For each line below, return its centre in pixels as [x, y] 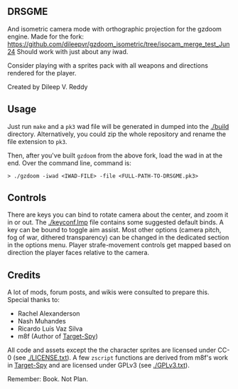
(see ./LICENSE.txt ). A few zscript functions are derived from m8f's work [121, 358]
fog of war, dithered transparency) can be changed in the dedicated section [118, 237]
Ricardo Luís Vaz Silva [50, 329]
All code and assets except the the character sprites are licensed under [112, 350]
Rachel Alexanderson [49, 313]
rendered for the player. [42, 73]
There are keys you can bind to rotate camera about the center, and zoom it [118, 215]
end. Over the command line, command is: [69, 162]
